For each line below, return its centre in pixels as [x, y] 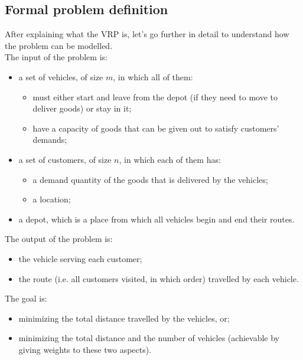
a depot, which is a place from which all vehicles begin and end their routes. [157, 219]
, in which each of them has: [170, 159]
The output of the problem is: [59, 239]
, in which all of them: [153, 76]
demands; [50, 140]
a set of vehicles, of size [61, 76]
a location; [52, 199]
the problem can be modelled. [59, 45]
